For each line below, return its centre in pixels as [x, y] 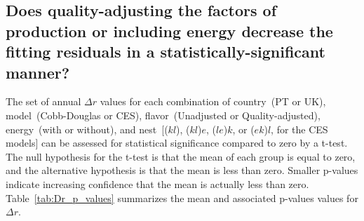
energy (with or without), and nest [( [87, 129]
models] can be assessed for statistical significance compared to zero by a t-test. [177, 143]
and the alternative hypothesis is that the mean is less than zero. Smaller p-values [182, 170]
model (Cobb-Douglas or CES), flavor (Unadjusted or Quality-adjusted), [163, 115]
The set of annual [43, 101]
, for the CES [299, 129]
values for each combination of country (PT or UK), [213, 101]
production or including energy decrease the [169, 31]
